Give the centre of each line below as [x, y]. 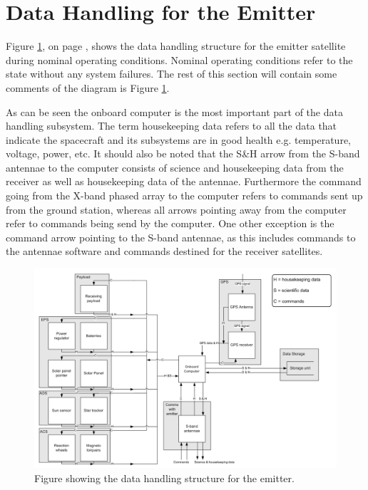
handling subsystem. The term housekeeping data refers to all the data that [172, 126]
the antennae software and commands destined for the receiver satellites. [164, 251]
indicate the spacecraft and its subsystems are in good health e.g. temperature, [178, 139]
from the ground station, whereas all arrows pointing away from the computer [176, 209]
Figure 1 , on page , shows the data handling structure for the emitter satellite [176, 46]
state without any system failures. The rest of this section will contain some [172, 74]
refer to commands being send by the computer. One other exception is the [170, 223]
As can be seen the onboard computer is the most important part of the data [174, 111]
